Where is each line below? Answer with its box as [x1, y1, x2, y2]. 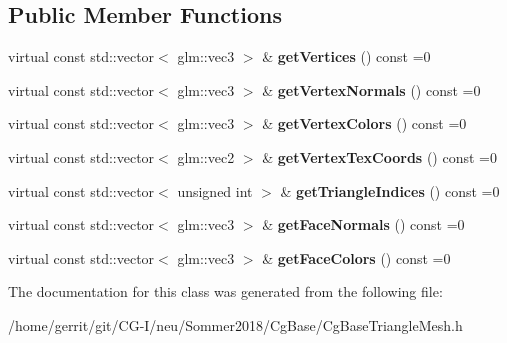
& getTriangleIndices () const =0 [280, 180, 500, 201]
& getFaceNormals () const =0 [262, 214, 465, 235]
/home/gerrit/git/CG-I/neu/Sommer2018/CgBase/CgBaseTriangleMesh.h [8, 314, 463, 335]
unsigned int [177, 180, 253, 201]
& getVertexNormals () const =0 [262, 79, 481, 100]
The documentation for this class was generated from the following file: [8, 281, 443, 302]
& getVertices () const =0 [262, 46, 431, 67]
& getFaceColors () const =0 [262, 247, 451, 268]
